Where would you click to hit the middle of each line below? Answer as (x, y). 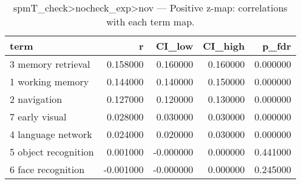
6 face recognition (47, 169)
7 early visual (38, 117)
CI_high (224, 46)
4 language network (51, 134)
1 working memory (49, 81)
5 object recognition (52, 152)
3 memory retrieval (50, 64)
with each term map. (150, 21)
